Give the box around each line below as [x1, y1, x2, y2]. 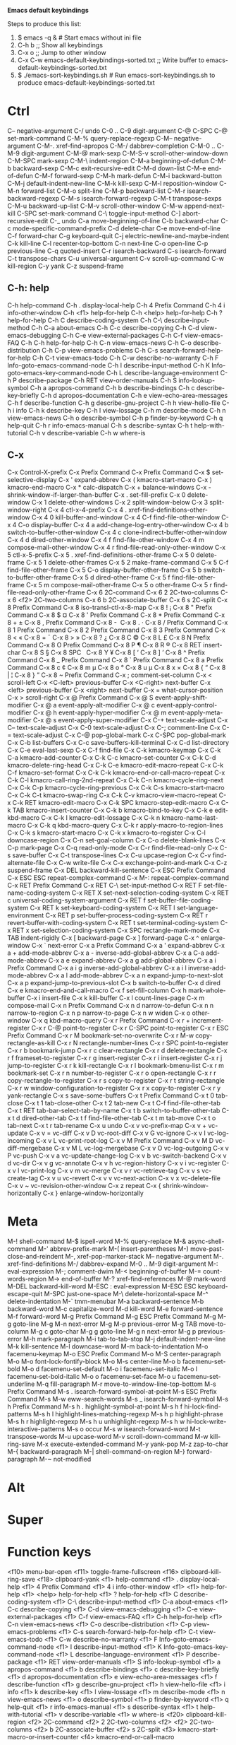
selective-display [7, 475, 58, 483]
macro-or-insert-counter [7, 1732, 79, 1741]
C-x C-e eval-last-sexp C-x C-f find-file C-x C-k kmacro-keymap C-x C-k [7, 746, 221, 754]
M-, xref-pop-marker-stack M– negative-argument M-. [65, 1252, 224, 1260]
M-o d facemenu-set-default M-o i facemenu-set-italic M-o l [21, 1364, 198, 1373]
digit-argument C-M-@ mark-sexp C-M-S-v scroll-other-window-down [20, 148, 228, 158]
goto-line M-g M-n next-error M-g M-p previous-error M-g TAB [13, 1320, 197, 1328]
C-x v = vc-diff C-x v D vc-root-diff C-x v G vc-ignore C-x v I [29, 1129, 206, 1137]
